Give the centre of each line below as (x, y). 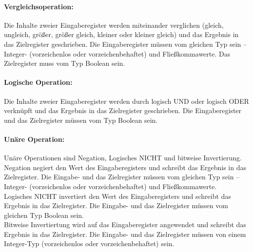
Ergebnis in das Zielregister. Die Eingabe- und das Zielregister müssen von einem (125, 234)
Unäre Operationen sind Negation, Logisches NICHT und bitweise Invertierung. (123, 158)
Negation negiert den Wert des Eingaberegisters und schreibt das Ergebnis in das (125, 167)
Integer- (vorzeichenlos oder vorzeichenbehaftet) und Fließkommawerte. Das (117, 53)
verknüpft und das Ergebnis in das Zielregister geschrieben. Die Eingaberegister (123, 110)
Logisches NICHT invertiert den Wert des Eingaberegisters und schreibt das (117, 196)
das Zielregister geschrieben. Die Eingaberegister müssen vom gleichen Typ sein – (126, 44)
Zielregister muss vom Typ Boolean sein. (65, 63)
